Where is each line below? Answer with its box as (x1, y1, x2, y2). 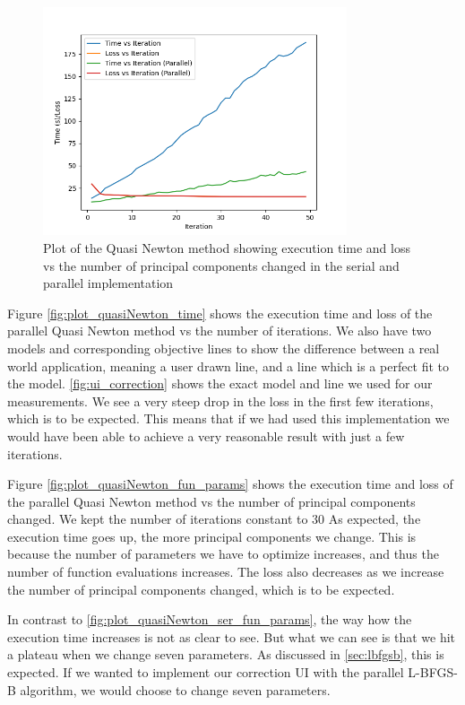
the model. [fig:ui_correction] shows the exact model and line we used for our (7, 374, 433, 393)
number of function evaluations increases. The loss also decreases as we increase (7, 562, 444, 581)
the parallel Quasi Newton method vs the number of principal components (7, 492, 416, 510)
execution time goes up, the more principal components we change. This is (7, 527, 417, 545)
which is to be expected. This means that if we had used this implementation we (7, 409, 450, 428)
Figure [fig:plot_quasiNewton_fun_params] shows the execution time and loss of (7, 474, 453, 493)
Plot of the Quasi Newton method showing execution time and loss (43, 238, 410, 257)
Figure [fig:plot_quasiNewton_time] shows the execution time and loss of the (7, 303, 433, 322)
